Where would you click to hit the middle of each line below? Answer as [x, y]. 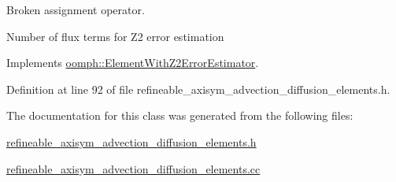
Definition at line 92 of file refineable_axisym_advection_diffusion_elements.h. [198, 89]
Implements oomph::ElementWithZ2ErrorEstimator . [133, 63]
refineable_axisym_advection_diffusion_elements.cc [133, 168]
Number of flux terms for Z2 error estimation [115, 36]
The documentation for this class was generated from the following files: [180, 115]
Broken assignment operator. [76, 9]
